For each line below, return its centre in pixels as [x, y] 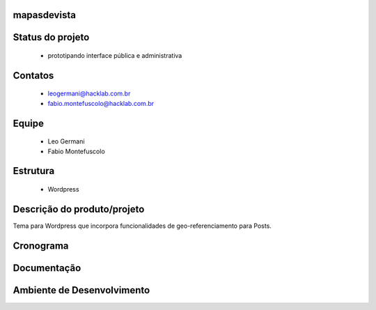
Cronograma [41, 246]
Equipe [29, 123]
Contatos [33, 76]
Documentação [47, 268]
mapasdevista [45, 15]
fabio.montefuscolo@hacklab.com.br [101, 103]
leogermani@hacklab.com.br [89, 93]
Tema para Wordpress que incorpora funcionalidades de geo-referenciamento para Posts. [142, 226]
